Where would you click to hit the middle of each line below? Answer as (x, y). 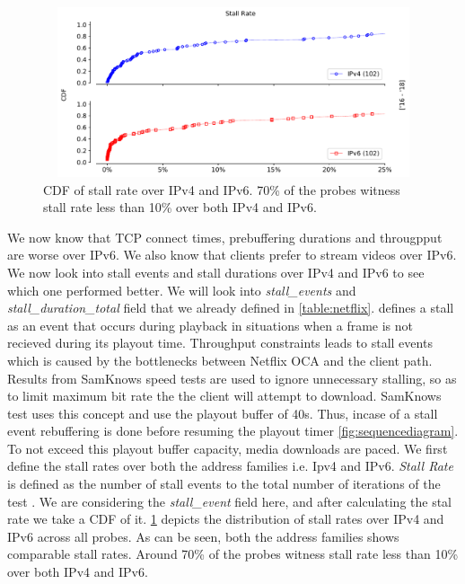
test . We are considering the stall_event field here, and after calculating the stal (230, 501)
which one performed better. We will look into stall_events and (182, 290)
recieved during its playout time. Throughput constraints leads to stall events (220, 343)
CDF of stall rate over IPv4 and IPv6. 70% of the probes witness (222, 189)
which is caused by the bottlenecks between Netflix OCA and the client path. (220, 360)
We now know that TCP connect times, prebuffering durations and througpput (225, 237)
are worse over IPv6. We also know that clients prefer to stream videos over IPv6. (232, 255)
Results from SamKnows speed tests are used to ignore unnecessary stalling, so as (232, 378)
